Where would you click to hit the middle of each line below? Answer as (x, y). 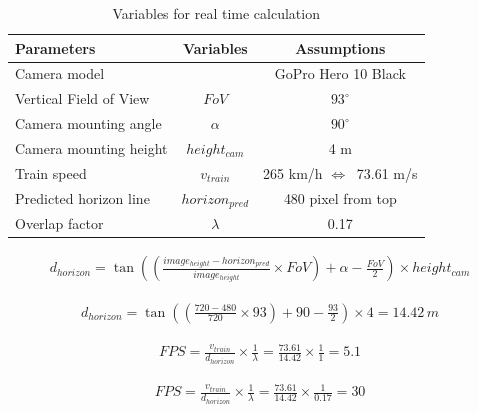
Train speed (51, 172)
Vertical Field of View (82, 98)
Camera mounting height (91, 147)
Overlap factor (59, 223)
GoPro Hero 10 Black (340, 73)
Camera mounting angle (88, 123)
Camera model (60, 73)
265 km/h (293, 172)
